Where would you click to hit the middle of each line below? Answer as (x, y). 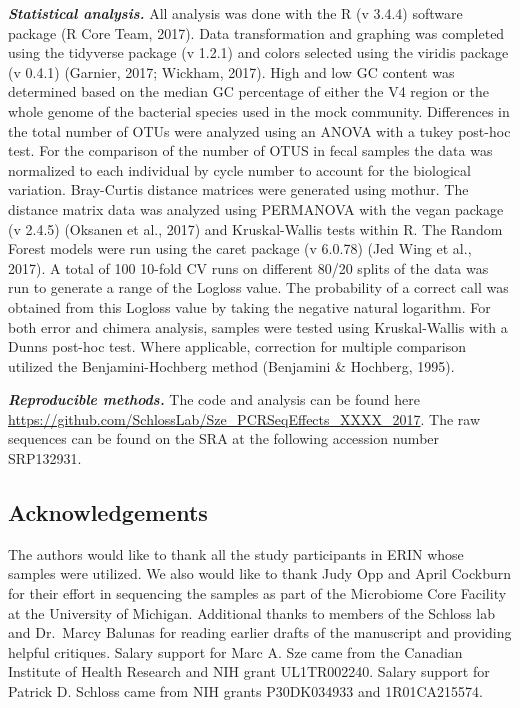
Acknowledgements (108, 512)
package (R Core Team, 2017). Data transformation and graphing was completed (256, 32)
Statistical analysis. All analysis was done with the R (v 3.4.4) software (235, 13)
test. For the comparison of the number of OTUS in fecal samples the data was (250, 150)
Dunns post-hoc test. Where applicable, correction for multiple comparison (237, 346)
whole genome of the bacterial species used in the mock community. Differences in (259, 110)
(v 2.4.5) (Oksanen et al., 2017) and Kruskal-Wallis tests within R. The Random (255, 228)
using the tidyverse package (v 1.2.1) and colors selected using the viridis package (258, 52)
